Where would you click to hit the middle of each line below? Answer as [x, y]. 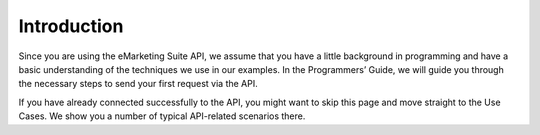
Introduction [71, 26]
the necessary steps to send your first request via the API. [138, 84]
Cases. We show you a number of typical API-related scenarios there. [162, 116]
